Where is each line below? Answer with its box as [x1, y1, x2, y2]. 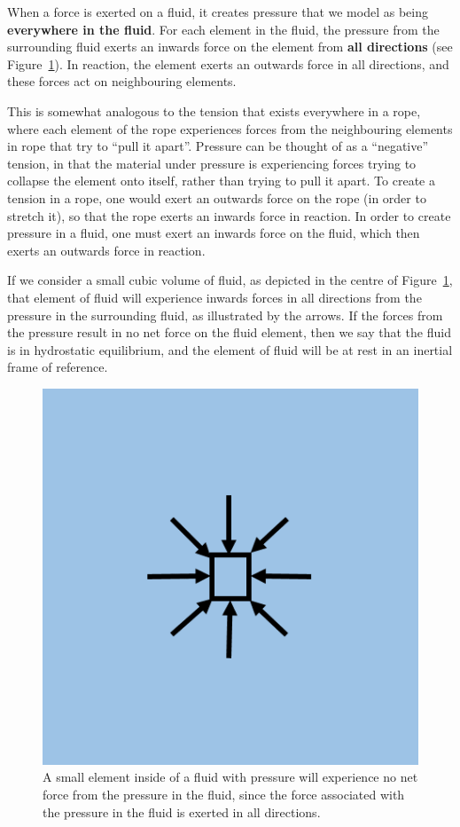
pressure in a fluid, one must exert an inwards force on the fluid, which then [7, 224, 420, 242]
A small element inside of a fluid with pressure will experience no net [43, 768, 418, 786]
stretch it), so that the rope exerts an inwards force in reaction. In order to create [7, 206, 451, 224]
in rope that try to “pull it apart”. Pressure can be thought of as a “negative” [7, 137, 429, 155]
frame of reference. [7, 358, 108, 376]
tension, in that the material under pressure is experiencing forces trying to [7, 154, 417, 172]
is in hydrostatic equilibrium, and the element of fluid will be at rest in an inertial [7, 340, 453, 358]
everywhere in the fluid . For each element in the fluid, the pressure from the [7, 20, 440, 38]
